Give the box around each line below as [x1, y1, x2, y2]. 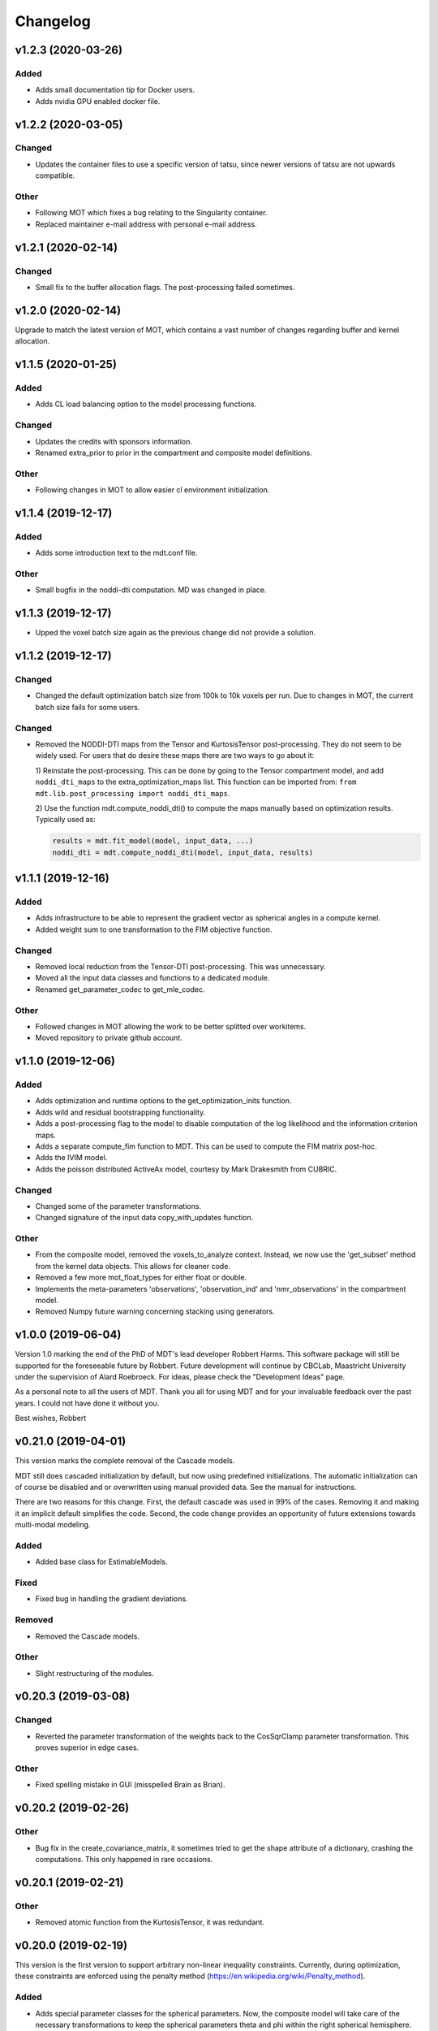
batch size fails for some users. [35, 702, 140, 712]
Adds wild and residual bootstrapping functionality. [35, 1107, 206, 1117]
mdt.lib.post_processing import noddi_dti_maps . [35, 788, 230, 798]
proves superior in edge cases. [35, 1743, 140, 1752]
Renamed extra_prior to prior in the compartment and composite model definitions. [35, 448, 312, 457]
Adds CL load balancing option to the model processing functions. [35, 399, 257, 409]
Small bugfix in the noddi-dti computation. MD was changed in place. [35, 585, 267, 595]
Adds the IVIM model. [35, 1153, 108, 1163]
